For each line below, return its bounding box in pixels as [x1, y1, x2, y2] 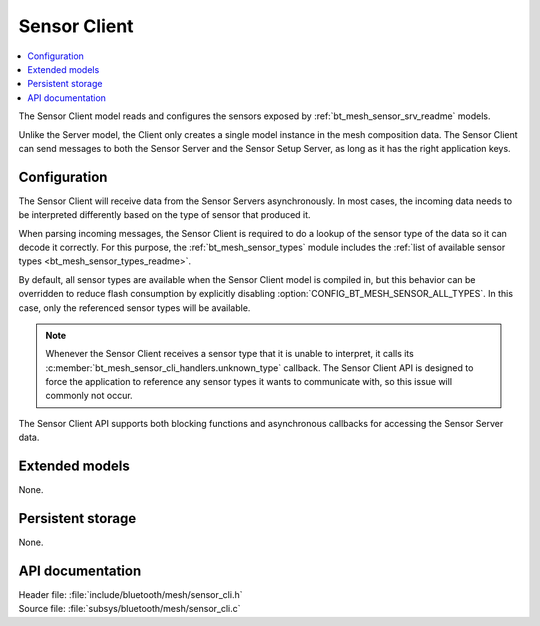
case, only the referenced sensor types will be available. [18, 301, 251, 314]
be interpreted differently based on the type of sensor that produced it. [18, 209, 311, 221]
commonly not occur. [45, 390, 134, 402]
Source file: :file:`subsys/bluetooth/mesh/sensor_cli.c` [18, 603, 241, 615]
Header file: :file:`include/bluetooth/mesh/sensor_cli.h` [18, 588, 243, 600]
